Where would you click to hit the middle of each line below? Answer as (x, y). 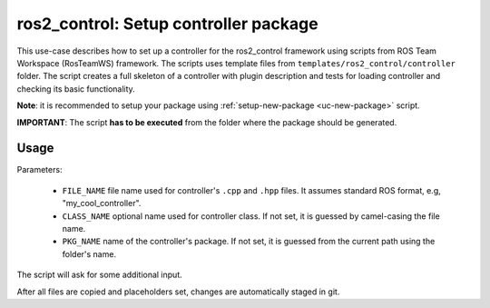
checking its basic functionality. (76, 89)
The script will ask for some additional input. (99, 275)
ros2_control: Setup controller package (167, 24)
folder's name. (89, 253)
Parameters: (39, 170)
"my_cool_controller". (102, 204)
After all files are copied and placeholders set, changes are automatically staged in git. (178, 292)
